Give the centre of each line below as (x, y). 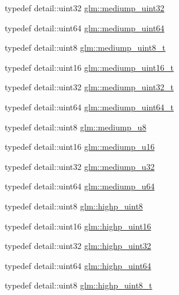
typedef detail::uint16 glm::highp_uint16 (78, 226)
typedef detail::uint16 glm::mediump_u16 (80, 147)
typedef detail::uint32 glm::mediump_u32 (80, 166)
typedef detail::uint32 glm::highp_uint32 (78, 246)
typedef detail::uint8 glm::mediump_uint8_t (85, 47)
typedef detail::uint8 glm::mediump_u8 (76, 127)
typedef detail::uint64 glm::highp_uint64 (78, 265)
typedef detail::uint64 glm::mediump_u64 (80, 186)
